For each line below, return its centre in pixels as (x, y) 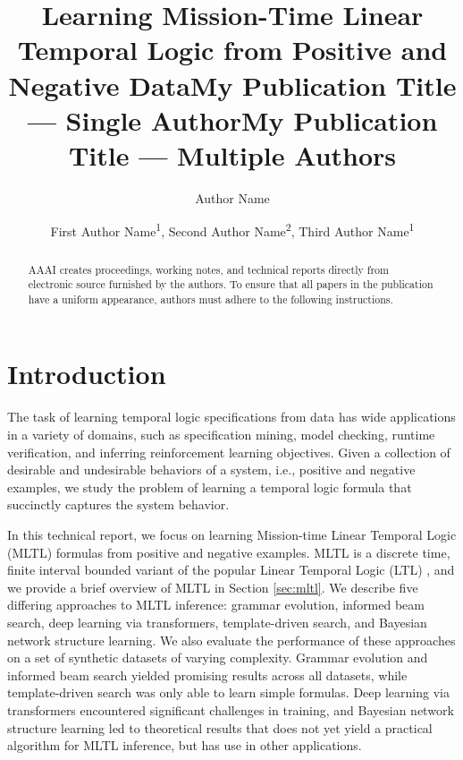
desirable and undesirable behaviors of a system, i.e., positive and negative (211, 470)
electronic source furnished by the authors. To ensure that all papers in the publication (231, 284)
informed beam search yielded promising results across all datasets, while (207, 675)
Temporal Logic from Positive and (232, 50)
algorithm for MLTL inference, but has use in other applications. (185, 745)
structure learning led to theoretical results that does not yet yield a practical (220, 727)
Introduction (87, 374)
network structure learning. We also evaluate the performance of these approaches (231, 640)
